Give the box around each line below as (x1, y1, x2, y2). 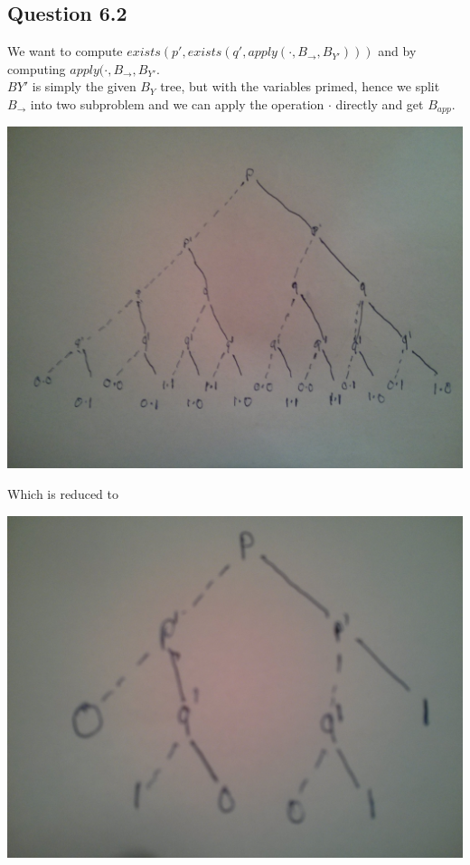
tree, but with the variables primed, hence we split (160, 77, 440, 96)
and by (378, 42, 417, 61)
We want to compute (7, 42, 123, 61)
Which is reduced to (7, 484, 119, 503)
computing (7, 59, 66, 78)
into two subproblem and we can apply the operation (30, 94, 324, 113)
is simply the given (32, 77, 136, 96)
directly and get (335, 94, 424, 113)
